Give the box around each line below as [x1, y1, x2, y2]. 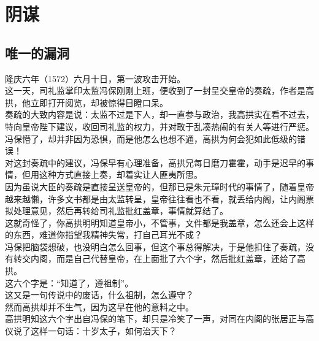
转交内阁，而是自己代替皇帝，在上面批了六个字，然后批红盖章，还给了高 [13, 252, 306, 265]
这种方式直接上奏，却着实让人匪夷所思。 [39, 168, 202, 181]
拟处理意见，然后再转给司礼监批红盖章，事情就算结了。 [5, 204, 228, 217]
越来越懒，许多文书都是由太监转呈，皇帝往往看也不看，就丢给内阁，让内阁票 [5, 192, 314, 205]
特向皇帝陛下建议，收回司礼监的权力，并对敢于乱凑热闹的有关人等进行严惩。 [5, 120, 314, 132]
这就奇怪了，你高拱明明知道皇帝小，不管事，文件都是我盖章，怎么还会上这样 [5, 216, 314, 229]
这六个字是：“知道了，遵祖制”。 [5, 276, 134, 289]
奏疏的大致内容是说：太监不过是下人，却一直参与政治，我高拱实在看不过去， [5, 108, 314, 121]
